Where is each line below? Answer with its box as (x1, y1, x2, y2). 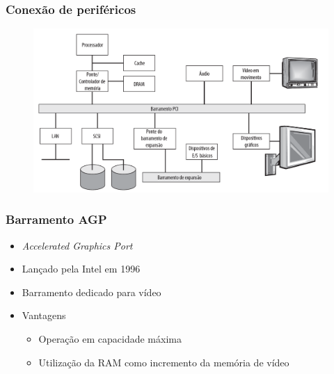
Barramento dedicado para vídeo (22, 284, 161, 299)
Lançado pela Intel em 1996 (22, 261, 141, 276)
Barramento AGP (6, 211, 107, 228)
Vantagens (22, 308, 66, 323)
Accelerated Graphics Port (22, 238, 133, 252)
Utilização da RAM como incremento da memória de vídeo (38, 355, 289, 369)
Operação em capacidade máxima (38, 332, 182, 345)
